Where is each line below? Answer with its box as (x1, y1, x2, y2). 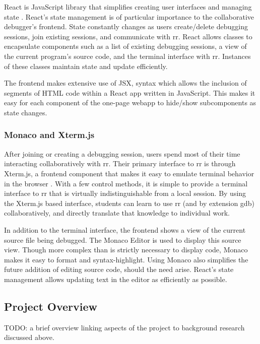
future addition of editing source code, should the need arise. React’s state (4, 264, 234, 274)
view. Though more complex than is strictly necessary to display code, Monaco (4, 244, 248, 255)
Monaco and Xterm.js (4, 128, 95, 141)
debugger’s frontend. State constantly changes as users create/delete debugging (4, 21, 248, 32)
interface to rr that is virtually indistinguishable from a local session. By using (4, 188, 246, 198)
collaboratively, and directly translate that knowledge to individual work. (4, 208, 230, 218)
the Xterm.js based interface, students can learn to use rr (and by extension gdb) (4, 197, 254, 208)
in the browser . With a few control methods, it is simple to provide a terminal (4, 178, 248, 188)
